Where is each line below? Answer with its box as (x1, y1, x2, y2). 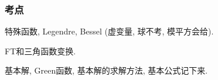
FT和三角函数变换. (5, 44, 76, 57)
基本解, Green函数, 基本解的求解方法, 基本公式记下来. (5, 64, 208, 76)
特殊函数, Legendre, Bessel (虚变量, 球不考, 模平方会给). (5, 25, 214, 37)
